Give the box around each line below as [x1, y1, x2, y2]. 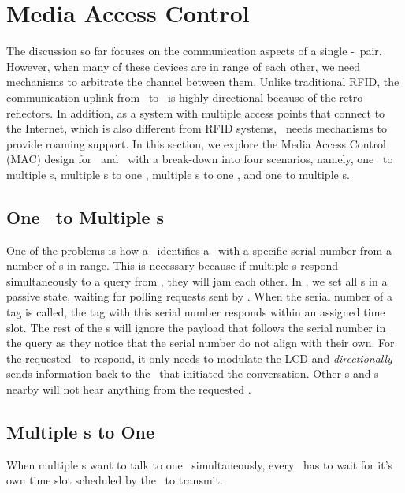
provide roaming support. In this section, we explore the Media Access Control [6, 135, 387, 151]
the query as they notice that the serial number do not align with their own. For [6, 334, 395, 351]
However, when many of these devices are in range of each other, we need [6, 58, 361, 74]
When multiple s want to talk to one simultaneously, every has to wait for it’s [6, 456, 393, 472]
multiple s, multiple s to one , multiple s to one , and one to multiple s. [6, 166, 350, 182]
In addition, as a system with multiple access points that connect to [56, 104, 385, 121]
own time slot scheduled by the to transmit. [6, 472, 223, 488]
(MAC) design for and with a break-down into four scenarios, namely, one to [6, 151, 393, 167]
